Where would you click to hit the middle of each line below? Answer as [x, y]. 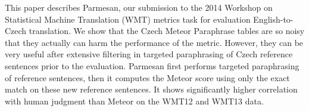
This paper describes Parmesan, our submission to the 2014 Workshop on [139, 7]
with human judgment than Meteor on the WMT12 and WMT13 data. [134, 101]
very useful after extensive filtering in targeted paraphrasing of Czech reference [149, 54]
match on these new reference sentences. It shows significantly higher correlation [151, 89]
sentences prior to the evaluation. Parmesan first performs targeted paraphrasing [152, 65]
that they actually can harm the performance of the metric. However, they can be [154, 42]
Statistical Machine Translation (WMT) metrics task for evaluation [128, 19]
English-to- [273, 19]
